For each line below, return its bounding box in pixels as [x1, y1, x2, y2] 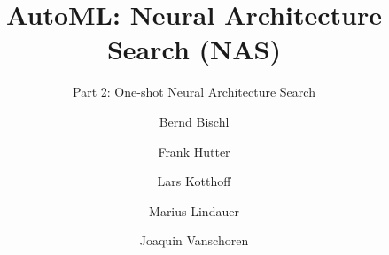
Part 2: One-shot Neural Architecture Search [73, 82, 315, 101]
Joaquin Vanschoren [139, 231, 249, 250]
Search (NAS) [106, 31, 282, 67]
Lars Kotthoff [157, 172, 231, 190]
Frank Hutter [158, 142, 230, 160]
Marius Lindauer [149, 201, 239, 220]
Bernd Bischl [159, 112, 230, 130]
